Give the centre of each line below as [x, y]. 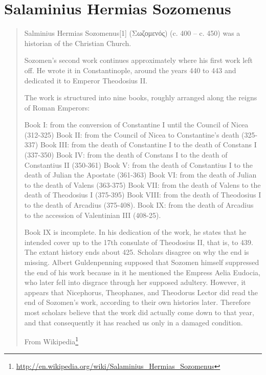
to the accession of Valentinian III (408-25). [93, 215]
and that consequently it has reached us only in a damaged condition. [134, 322]
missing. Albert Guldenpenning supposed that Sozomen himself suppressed [142, 262]
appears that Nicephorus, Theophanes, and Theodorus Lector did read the [141, 292]
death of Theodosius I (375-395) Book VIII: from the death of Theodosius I [143, 195]
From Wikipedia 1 [51, 340]
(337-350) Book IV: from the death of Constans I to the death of [126, 155]
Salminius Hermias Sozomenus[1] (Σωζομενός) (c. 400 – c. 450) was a [132, 33]
